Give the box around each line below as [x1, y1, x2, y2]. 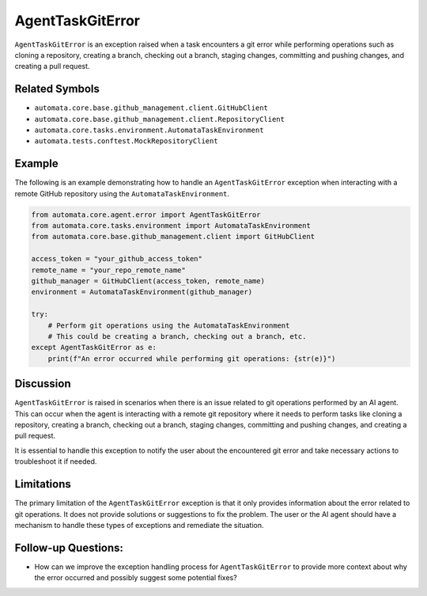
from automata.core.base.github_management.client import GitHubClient [31, 232, 316, 241]
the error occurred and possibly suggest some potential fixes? [34, 573, 237, 583]
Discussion [14, 377, 71, 391]
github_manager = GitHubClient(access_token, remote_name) [31, 277, 265, 286]
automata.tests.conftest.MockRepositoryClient [34, 137, 218, 146]
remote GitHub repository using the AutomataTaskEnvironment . [14, 188, 229, 198]
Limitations [14, 477, 71, 491]
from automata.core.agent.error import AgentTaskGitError [31, 210, 261, 219]
